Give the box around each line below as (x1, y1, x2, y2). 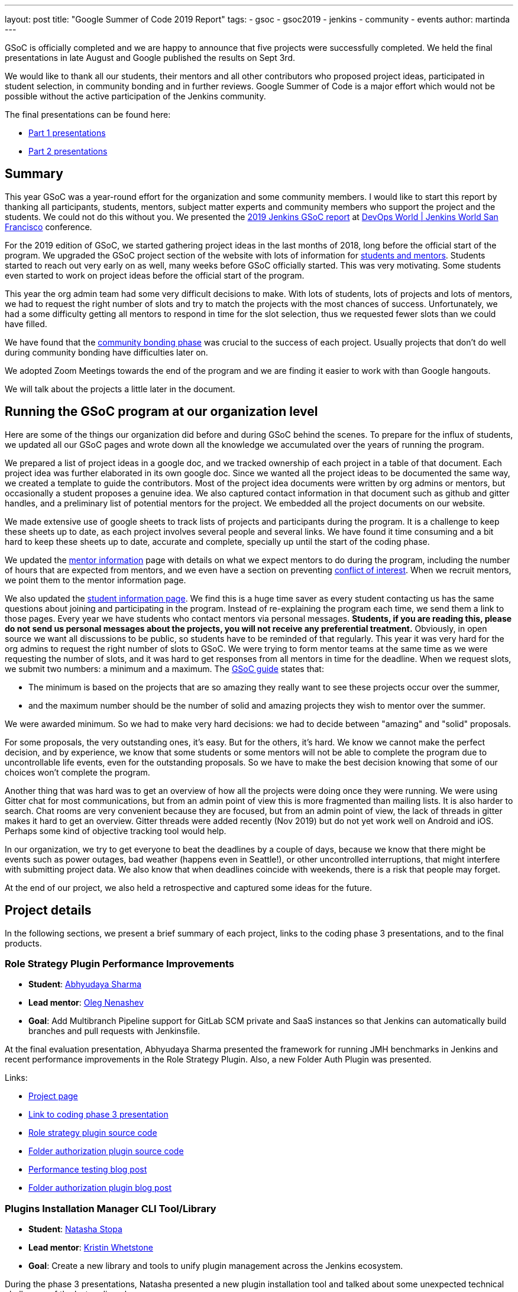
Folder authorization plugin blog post (28, 1183, 172, 1193)
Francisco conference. (5, 221, 92, 232)
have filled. (5, 318, 47, 329)
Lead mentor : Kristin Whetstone (28, 1242, 153, 1253)
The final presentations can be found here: (5, 109, 171, 119)
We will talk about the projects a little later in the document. (5, 383, 235, 394)
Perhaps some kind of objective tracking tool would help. (5, 825, 226, 836)
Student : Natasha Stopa (28, 1224, 122, 1235)
